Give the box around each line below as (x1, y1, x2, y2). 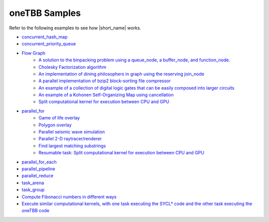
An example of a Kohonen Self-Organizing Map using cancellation (38, 92, 174, 98)
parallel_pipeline (21, 166, 55, 172)
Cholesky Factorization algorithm (38, 64, 107, 70)
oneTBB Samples (9, 7, 81, 18)
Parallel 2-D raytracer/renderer (38, 136, 102, 142)
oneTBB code (21, 208, 50, 214)
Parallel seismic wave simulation (38, 129, 105, 135)
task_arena (21, 180, 44, 186)
